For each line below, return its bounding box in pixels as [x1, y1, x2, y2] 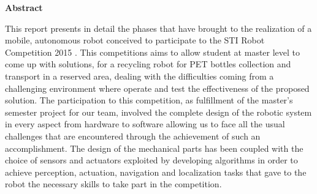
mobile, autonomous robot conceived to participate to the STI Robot [5, 34, 265, 47]
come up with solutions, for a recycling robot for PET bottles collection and [5, 58, 291, 70]
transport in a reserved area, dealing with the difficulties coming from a [5, 69, 274, 82]
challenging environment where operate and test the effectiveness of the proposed [5, 81, 310, 94]
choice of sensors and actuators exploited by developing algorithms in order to [5, 154, 298, 166]
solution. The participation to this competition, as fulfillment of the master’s [5, 94, 293, 106]
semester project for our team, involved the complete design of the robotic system [5, 105, 312, 118]
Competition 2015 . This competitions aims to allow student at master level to [5, 45, 300, 58]
